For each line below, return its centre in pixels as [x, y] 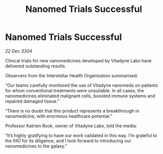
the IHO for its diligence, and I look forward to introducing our [68, 141]
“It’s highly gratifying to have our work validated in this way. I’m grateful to [81, 135]
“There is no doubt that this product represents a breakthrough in [72, 111]
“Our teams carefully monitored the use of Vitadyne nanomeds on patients [81, 85]
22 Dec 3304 [19, 51]
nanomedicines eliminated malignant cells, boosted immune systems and [80, 96]
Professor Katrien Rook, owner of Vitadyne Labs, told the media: [71, 126]
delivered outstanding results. [36, 66]
